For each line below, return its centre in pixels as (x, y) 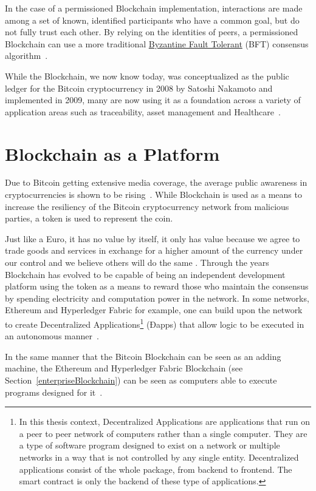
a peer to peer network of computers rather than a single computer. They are (163, 433)
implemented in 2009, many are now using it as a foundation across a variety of (153, 100)
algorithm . (26, 56)
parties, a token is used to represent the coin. (89, 218)
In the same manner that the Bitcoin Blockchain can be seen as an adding (143, 356)
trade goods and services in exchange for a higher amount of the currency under (154, 250)
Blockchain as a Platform (112, 153)
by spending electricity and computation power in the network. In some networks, (157, 298)
